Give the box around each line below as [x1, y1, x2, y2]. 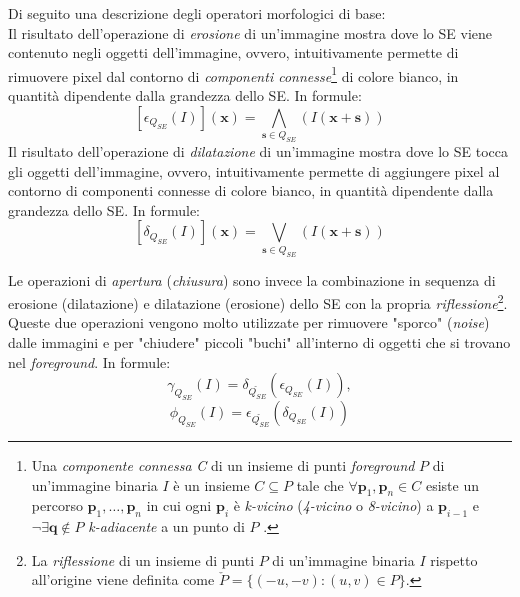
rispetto [430, 549, 478, 570]
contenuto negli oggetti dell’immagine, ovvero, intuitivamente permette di [8, 42, 459, 63]
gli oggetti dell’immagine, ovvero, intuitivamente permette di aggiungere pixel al [8, 160, 500, 181]
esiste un [425, 474, 480, 495]
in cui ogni [146, 495, 212, 516]
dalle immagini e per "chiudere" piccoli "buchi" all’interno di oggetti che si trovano [8, 332, 511, 352]
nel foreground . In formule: [8, 351, 171, 372]
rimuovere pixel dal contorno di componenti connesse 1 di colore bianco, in [8, 62, 459, 86]
